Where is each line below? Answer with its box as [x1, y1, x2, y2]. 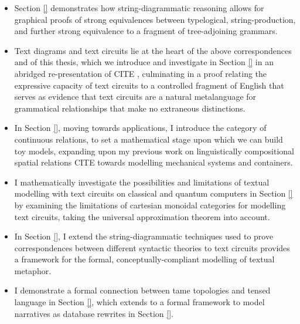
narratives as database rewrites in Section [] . [14, 307, 173, 319]
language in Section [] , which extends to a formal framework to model [14, 296, 265, 308]
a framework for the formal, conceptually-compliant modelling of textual [14, 253, 275, 265]
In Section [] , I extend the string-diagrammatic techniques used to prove [14, 230, 274, 242]
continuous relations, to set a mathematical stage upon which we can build [14, 133, 283, 145]
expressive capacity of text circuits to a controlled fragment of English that [14, 79, 284, 91]
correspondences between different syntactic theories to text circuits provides [14, 241, 290, 254]
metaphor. [14, 264, 52, 276]
